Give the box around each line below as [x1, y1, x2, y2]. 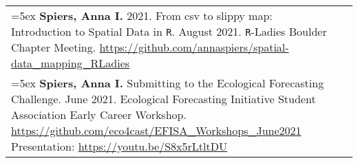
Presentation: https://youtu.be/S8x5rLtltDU [11, 138, 227, 154]
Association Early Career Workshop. [11, 107, 187, 122]
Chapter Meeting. [11, 39, 96, 55]
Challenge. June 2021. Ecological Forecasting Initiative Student [11, 91, 316, 107]
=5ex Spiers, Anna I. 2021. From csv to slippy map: [11, 8, 273, 23]
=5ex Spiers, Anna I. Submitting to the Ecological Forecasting [11, 75, 324, 91]
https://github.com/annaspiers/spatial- [99, 39, 289, 55]
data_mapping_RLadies [11, 55, 130, 71]
